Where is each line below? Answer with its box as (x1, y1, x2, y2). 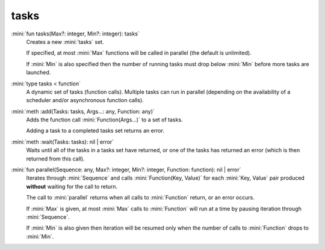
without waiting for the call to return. (26, 183, 118, 190)
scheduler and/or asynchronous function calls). (26, 97, 144, 104)
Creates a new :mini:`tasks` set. (26, 38, 105, 45)
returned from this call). (26, 155, 85, 162)
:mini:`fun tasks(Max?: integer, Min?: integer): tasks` (11, 30, 140, 37)
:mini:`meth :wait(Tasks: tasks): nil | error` (11, 138, 114, 145)
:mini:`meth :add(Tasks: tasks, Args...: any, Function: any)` (11, 108, 155, 115)
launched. (26, 69, 51, 76)
